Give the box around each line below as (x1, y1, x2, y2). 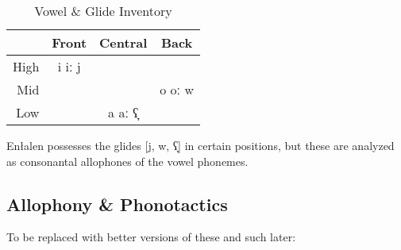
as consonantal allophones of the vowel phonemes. (6, 152, 249, 169)
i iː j (57, 57, 81, 75)
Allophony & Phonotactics (6, 191, 228, 216)
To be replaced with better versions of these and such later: (6, 229, 296, 245)
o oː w (160, 80, 194, 98)
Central (99, 33, 148, 52)
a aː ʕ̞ (108, 103, 139, 121)
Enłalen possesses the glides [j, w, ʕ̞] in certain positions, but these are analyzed (6, 137, 395, 153)
